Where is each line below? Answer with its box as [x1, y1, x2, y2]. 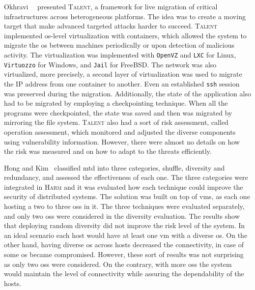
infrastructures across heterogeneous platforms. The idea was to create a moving [4, 11, 246, 21]
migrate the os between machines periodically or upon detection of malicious [4, 40, 234, 50]
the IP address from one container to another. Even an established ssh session [4, 78, 240, 88]
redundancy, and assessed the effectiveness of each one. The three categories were [4, 172, 248, 182]
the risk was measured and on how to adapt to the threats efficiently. [4, 146, 212, 156]
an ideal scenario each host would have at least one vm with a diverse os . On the [4, 230, 248, 240]
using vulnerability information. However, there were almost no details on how [4, 136, 240, 146]
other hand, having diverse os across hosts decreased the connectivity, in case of [4, 239, 244, 250]
